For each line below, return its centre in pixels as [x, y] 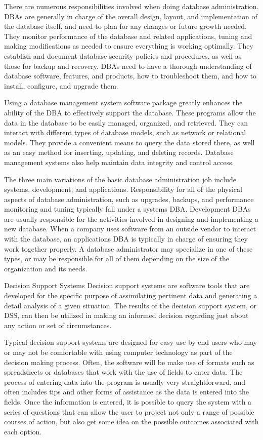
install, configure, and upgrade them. [61, 85]
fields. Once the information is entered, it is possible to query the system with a [128, 401]
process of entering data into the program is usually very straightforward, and [125, 382]
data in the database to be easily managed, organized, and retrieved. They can [126, 122]
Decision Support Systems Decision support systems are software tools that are [127, 285]
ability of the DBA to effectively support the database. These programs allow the [130, 112]
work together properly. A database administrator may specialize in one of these [128, 248]
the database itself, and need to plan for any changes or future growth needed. [125, 26]
